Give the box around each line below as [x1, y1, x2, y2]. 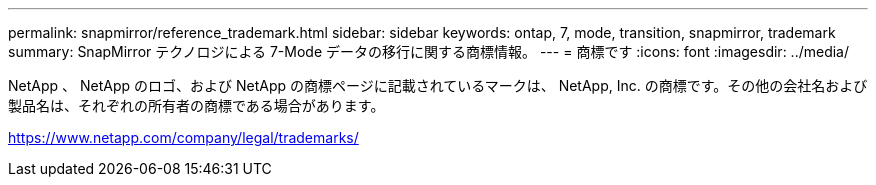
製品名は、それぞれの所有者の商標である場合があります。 [8, 97, 385, 114]
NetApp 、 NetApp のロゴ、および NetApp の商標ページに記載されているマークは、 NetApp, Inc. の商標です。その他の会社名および [8, 77, 868, 94]
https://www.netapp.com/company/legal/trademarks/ [8, 129, 359, 146]
